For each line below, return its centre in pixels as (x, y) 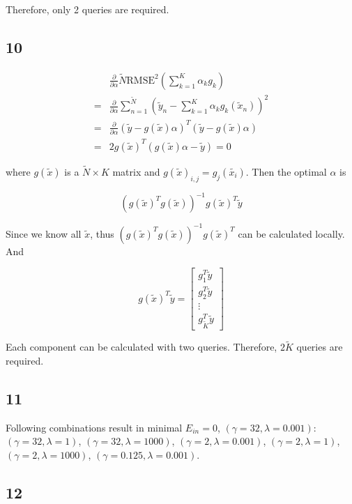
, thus (102, 233)
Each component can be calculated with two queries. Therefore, (141, 347)
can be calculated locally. (291, 233)
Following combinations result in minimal (94, 427)
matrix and (136, 171)
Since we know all (44, 233)
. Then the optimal (286, 171)
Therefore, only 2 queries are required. (87, 9)
